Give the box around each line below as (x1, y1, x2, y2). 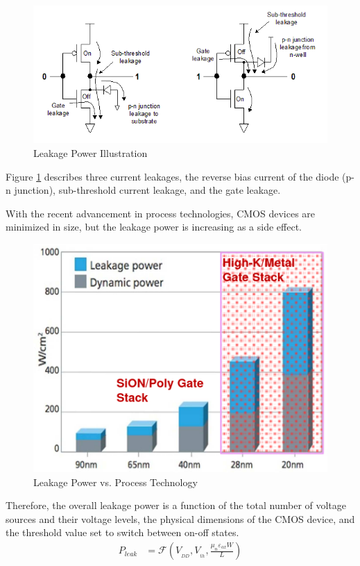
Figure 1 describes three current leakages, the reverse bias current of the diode (6, 169, 339, 183)
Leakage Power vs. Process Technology (33, 474, 198, 489)
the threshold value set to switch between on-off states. (6, 525, 239, 540)
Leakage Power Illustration (33, 146, 148, 160)
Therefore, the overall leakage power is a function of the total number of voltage (6, 498, 347, 513)
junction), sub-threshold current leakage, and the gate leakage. (14, 183, 281, 197)
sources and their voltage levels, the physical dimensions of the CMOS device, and (6, 511, 355, 526)
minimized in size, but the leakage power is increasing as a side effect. (6, 219, 302, 234)
